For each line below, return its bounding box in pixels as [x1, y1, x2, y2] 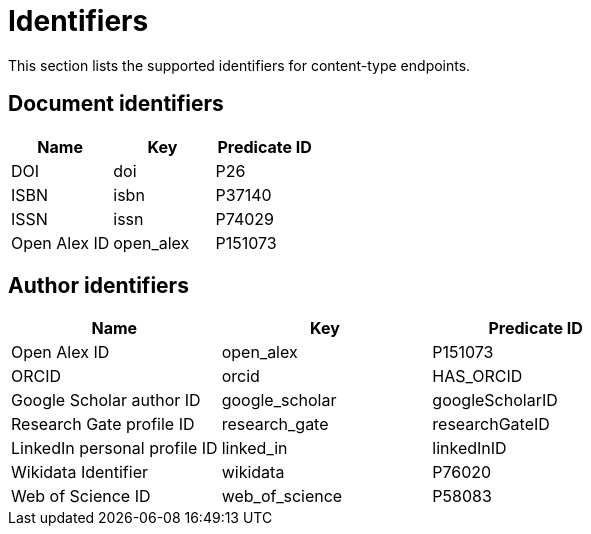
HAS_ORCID [432, 366, 523, 387]
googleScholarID [432, 390, 558, 411]
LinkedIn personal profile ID [11, 438, 218, 459]
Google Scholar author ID [11, 390, 201, 411]
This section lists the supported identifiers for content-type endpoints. [8, 56, 471, 74]
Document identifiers [8, 91, 224, 117]
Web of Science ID [11, 486, 151, 507]
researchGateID [432, 414, 550, 435]
